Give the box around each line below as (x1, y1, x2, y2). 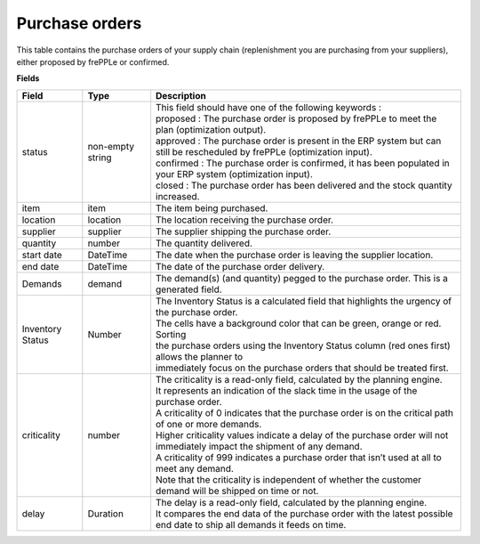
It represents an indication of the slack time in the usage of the (156, 384, 418, 396)
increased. (156, 190, 200, 202)
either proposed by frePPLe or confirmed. (16, 56, 170, 67)
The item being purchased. (156, 201, 268, 214)
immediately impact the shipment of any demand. (156, 440, 364, 452)
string (87, 151, 112, 164)
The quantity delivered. (156, 237, 253, 249)
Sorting (156, 328, 187, 340)
